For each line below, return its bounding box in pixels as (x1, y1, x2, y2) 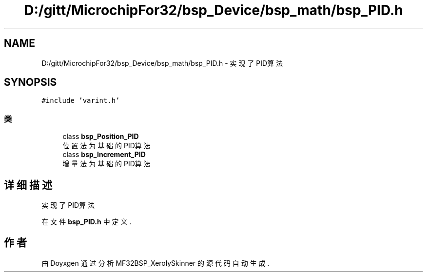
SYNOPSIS (4, 76, 57, 89)
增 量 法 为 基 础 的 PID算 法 (62, 159, 151, 168)
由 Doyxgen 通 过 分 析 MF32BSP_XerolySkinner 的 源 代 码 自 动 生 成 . (41, 258, 270, 267)
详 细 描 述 (4, 178, 52, 191)
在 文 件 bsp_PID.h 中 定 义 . (41, 217, 132, 226)
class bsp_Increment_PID (62, 150, 146, 159)
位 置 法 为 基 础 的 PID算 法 (62, 141, 151, 150)
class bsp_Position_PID (62, 132, 139, 141)
